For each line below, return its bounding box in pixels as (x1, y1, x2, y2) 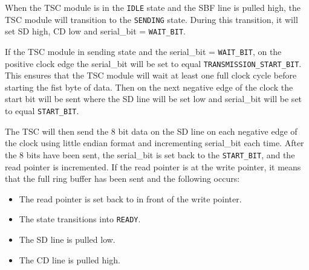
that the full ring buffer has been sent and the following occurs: (5, 172, 240, 185)
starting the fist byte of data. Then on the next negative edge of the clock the (5, 80, 293, 93)
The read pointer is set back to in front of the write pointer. (19, 192, 242, 205)
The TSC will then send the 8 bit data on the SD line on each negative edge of (5, 124, 298, 137)
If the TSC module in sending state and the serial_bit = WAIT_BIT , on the (5, 45, 282, 57)
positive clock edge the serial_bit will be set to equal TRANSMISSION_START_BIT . (5, 57, 302, 69)
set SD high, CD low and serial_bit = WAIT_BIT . (5, 25, 186, 37)
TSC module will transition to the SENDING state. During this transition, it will (5, 13, 298, 25)
